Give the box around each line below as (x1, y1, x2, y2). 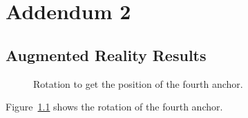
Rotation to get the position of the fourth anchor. (33, 76, 243, 91)
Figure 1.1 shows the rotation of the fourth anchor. (6, 99, 223, 114)
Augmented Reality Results (6, 44, 207, 65)
